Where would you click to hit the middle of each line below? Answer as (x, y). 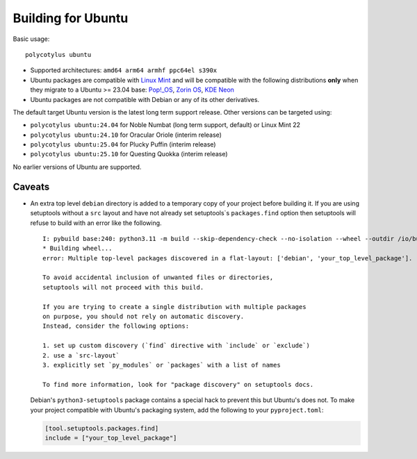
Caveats (31, 186)
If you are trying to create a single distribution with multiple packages (174, 307)
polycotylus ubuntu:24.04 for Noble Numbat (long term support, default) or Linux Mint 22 (165, 125)
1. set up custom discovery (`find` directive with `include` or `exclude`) (177, 346)
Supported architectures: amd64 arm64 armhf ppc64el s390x (124, 70)
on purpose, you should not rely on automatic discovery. (144, 317)
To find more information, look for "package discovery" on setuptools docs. (178, 384)
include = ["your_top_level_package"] (111, 438)
